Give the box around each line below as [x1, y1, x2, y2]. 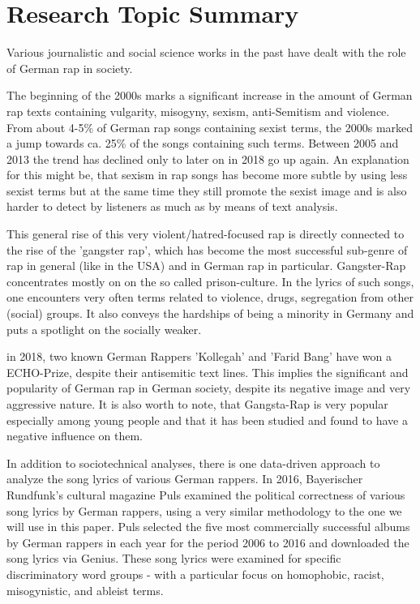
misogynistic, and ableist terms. [6, 581, 164, 598]
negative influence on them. [6, 427, 143, 444]
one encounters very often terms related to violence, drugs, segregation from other [6, 289, 414, 306]
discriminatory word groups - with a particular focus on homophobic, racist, [6, 565, 384, 582]
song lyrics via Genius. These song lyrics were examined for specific [6, 550, 341, 567]
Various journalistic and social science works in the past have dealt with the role [6, 44, 406, 61]
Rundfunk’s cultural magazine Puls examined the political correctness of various [6, 486, 405, 503]
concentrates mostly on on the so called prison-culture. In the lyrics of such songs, [6, 272, 414, 289]
